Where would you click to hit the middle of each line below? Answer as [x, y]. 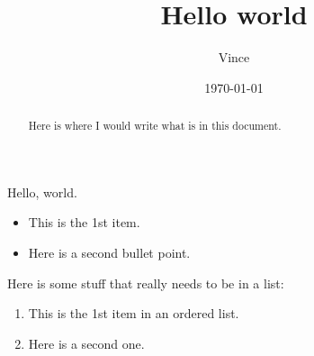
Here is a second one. [86, 343]
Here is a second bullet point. [109, 252]
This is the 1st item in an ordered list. [134, 313]
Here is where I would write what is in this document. [155, 126]
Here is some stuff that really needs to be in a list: [146, 283]
